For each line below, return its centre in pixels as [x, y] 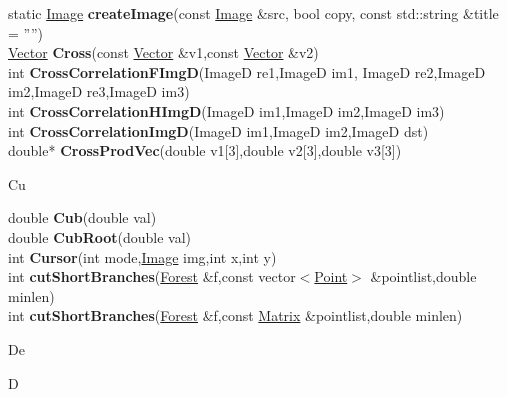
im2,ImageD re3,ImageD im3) [99, 91]
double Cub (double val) [82, 217]
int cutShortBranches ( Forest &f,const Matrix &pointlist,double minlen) [235, 315]
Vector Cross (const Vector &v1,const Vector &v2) [163, 52]
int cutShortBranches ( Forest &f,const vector [152, 276]
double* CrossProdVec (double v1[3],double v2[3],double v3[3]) [205, 150]
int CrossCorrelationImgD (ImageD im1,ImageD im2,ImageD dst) [218, 130]
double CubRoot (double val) [100, 236]
